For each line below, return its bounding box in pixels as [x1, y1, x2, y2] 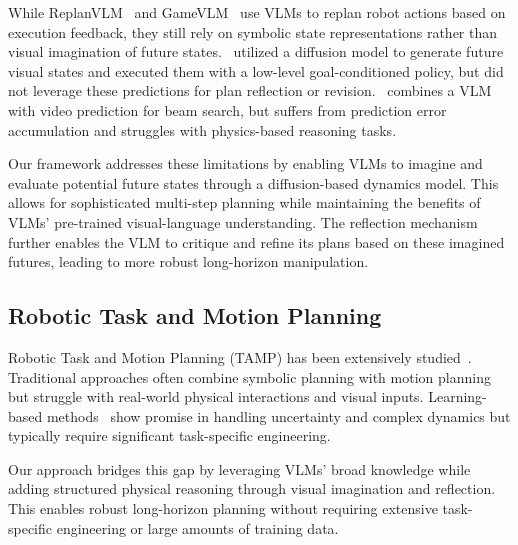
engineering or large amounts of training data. [56, 517, 339, 538]
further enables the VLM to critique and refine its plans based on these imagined [8, 231, 505, 252]
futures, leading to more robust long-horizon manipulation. [8, 251, 369, 272]
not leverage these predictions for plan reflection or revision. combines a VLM [8, 80, 492, 101]
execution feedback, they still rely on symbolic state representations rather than [8, 21, 498, 42]
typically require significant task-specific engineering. [8, 425, 331, 446]
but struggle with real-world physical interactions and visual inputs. [8, 386, 424, 407]
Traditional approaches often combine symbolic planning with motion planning [8, 366, 491, 387]
